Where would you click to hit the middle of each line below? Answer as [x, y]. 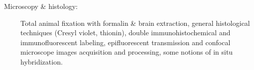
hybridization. [42, 61]
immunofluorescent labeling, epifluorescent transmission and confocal [126, 42]
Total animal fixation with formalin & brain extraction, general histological [135, 23]
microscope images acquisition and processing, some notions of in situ [127, 52]
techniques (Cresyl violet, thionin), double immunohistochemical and [126, 33]
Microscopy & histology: [41, 6]
